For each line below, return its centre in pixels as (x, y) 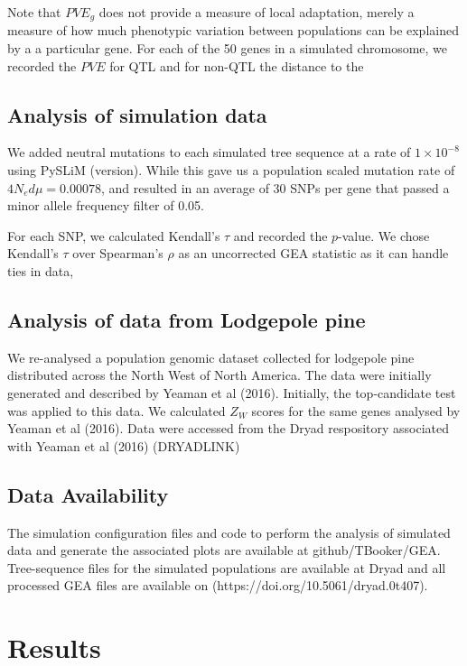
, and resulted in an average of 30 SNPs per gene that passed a (275, 187)
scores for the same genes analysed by (356, 410)
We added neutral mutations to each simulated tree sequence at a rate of (209, 152)
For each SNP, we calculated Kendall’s (114, 235)
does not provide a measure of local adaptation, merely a (257, 12)
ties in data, (41, 271)
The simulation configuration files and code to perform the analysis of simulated (229, 532)
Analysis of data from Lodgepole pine (187, 319)
